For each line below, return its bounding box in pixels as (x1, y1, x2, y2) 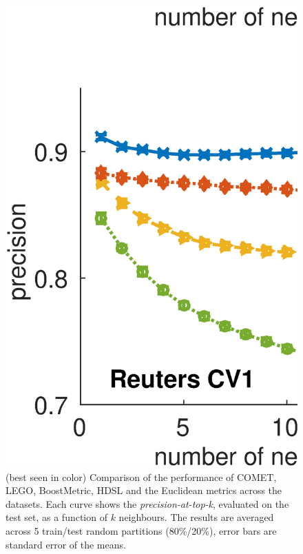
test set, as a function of (6, 510, 107, 524)
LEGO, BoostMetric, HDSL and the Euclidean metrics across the (6, 483, 282, 497)
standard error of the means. (6, 537, 126, 551)
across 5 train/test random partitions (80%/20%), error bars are (6, 523, 277, 537)
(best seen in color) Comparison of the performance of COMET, (6, 469, 277, 484)
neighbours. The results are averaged (118, 510, 274, 524)
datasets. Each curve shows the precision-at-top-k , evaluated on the (6, 496, 289, 511)
